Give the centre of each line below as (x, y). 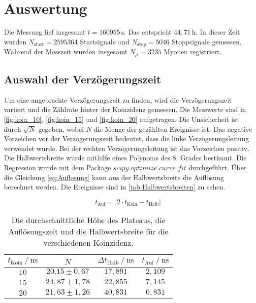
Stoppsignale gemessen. (207, 41)
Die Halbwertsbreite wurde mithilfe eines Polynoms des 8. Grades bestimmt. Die (125, 158)
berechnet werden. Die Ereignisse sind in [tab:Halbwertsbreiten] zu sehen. (115, 187)
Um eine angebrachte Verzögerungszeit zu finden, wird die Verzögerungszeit (118, 99)
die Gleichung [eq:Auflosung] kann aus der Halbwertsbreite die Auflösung (114, 177)
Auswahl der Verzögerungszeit (83, 79)
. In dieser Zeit (218, 32)
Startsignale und (105, 41)
